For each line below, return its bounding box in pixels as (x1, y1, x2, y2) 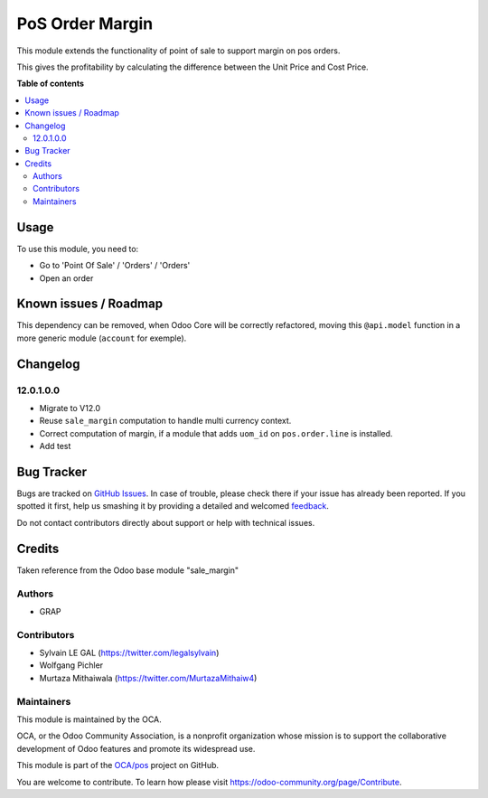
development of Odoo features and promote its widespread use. (16, 743, 256, 754)
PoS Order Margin (16, 14, 154, 33)
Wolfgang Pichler (39, 660, 104, 671)
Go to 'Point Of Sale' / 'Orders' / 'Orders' (39, 260, 191, 271)
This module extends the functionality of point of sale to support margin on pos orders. (16, 45, 341, 56)
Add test (39, 441, 71, 452)
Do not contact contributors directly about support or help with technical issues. (16, 517, 315, 528)
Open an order (39, 272, 94, 284)
